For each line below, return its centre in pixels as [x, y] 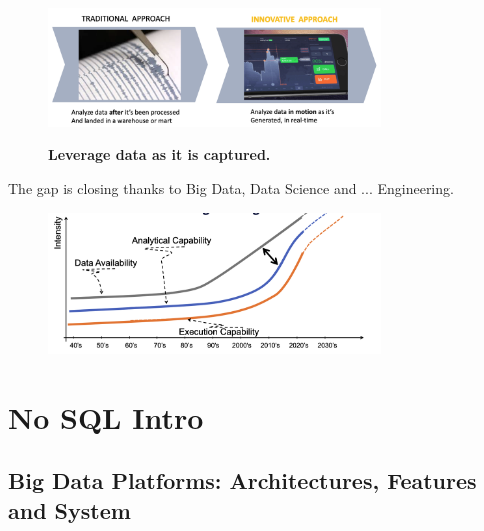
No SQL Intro [106, 416]
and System [69, 509]
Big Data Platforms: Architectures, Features [242, 480]
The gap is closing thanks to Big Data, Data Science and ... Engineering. [231, 188]
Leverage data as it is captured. [159, 154]
